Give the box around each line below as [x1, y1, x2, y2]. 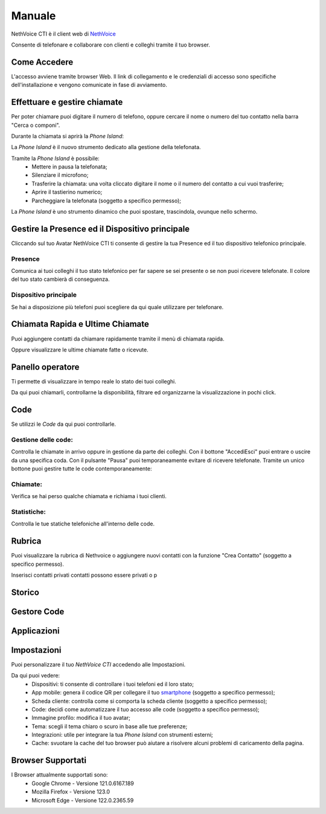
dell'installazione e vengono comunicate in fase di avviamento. [11, 82, 167, 89]
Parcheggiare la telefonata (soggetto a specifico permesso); [31, 197, 181, 204]
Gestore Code [11, 606, 65, 617]
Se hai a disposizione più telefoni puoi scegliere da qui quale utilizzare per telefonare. [11, 303, 224, 310]
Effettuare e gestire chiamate [11, 97, 123, 107]
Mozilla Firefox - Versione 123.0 [31, 788, 110, 795]
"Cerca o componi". [11, 121, 60, 129]
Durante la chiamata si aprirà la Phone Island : [11, 132, 124, 139]
